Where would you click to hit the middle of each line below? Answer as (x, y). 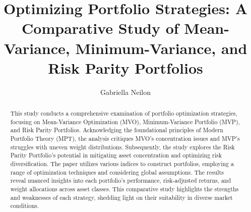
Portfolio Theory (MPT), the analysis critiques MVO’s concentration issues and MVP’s (125, 139)
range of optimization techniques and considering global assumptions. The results (117, 172)
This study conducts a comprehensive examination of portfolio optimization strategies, (124, 113)
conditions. (25, 206)
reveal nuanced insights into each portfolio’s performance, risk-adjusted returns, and (121, 180)
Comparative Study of (100, 28)
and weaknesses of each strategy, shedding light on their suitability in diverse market (121, 197)
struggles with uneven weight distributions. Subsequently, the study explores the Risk (122, 147)
